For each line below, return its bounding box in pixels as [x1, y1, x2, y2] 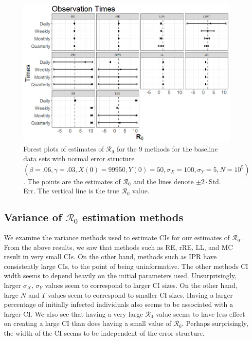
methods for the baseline [144, 144, 218, 154]
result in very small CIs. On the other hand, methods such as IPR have [4, 251, 217, 262]
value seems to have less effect [156, 308, 245, 319]
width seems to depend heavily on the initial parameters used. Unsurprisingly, [4, 270, 236, 281]
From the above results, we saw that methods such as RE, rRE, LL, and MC [4, 242, 233, 252]
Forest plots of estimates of [23, 144, 104, 154]
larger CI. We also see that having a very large [4, 308, 143, 319]
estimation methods [82, 209, 183, 225]
